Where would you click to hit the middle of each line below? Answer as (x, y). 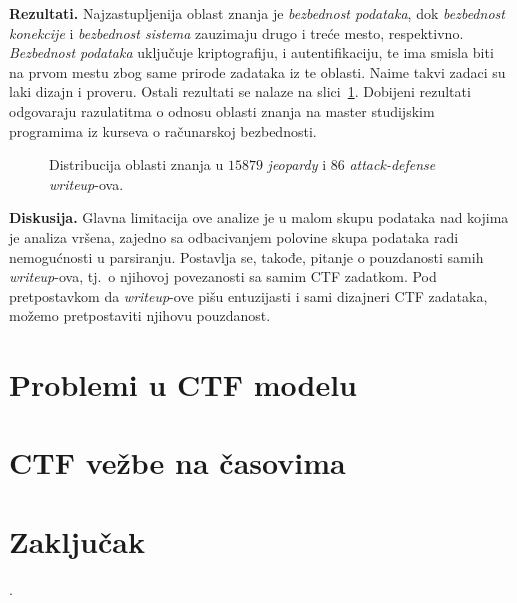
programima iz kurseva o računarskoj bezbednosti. (163, 130)
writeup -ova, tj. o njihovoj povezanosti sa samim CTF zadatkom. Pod (223, 276)
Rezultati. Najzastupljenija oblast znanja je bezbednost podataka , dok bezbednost (257, 13)
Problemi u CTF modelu (183, 384)
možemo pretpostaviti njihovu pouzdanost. (140, 315)
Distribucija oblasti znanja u (136, 164)
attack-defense (392, 164)
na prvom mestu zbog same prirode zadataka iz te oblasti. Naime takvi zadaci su (257, 71)
